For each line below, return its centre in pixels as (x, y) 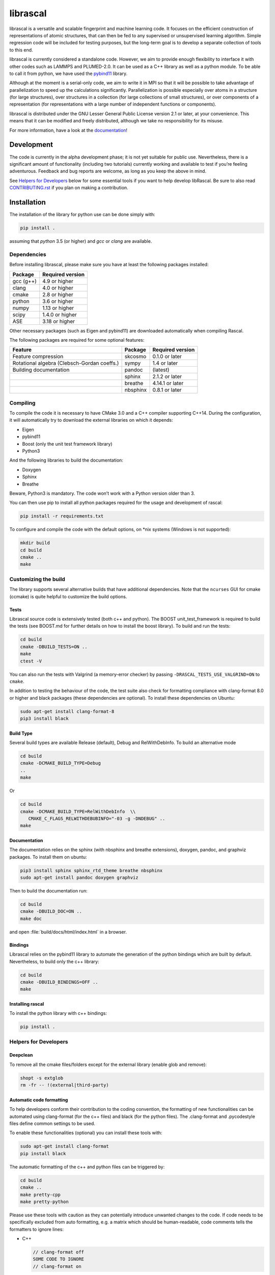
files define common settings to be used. (52, 1124)
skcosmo (135, 356)
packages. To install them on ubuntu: (48, 857)
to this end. (21, 50)
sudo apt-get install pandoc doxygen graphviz (79, 878)
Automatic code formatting (39, 1100)
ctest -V (31, 661)
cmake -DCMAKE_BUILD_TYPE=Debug (61, 763)
